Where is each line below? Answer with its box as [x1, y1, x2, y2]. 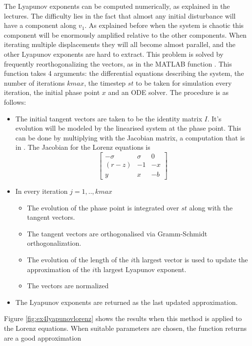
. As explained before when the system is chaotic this [84, 20, 244, 30]
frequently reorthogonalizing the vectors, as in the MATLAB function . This [4, 58, 232, 69]
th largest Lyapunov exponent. [94, 264, 187, 274]
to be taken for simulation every [136, 77, 232, 88]
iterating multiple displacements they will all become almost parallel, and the [4, 39, 235, 49]
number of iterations [4, 77, 65, 88]
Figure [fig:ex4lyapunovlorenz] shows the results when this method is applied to [4, 313, 242, 323]
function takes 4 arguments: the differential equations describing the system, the [4, 68, 244, 78]
